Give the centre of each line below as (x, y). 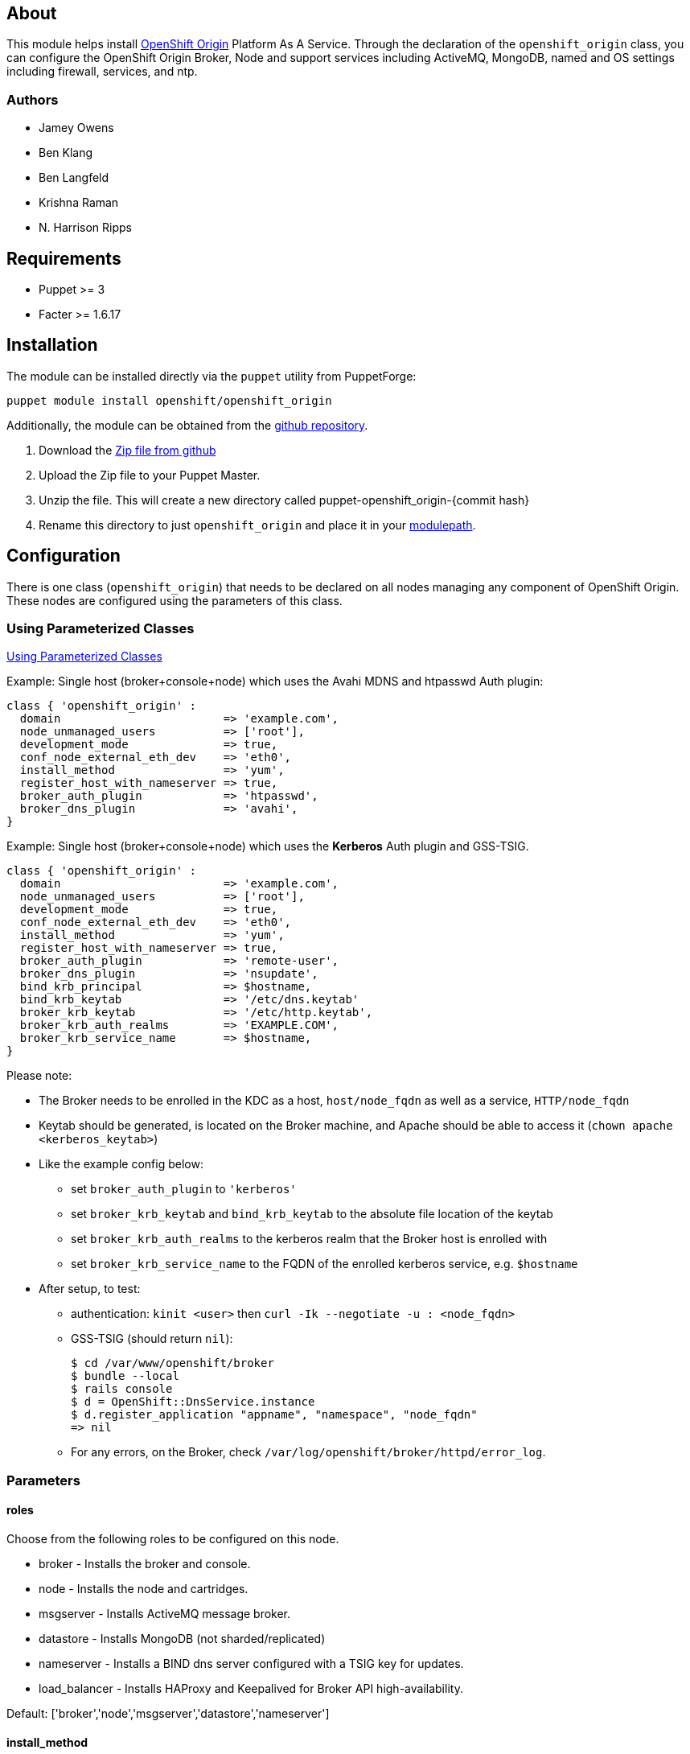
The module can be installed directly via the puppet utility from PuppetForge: (212, 376)
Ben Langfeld (74, 178)
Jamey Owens (76, 128)
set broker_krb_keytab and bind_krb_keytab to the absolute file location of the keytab (312, 1214)
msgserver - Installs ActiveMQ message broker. (165, 1614)
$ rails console (122, 1389)
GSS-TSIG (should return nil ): (152, 1339)
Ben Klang (66, 153)
